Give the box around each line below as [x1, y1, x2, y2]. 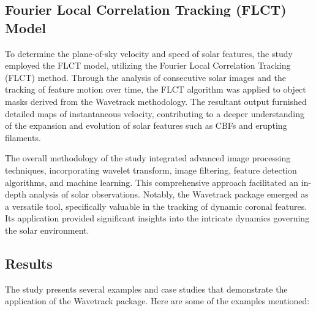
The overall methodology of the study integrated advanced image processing [5, 152, 291, 164]
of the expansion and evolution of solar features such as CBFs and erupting [5, 119, 287, 132]
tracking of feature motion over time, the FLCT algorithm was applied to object [5, 83, 306, 96]
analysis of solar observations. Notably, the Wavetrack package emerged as [29, 188, 309, 201]
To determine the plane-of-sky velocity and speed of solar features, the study [5, 47, 293, 60]
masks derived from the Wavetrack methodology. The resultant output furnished [5, 94, 307, 107]
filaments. [5, 131, 41, 144]
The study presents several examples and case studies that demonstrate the [5, 282, 288, 295]
